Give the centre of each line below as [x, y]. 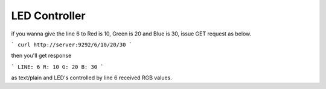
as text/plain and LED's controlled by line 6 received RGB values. [91, 78]
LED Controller [48, 16]
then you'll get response [41, 56]
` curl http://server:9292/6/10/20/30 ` [72, 44]
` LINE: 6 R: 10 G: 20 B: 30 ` [57, 67]
